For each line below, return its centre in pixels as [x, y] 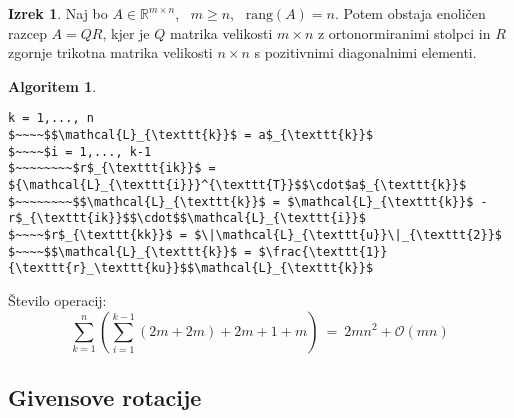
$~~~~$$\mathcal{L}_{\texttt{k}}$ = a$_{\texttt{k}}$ [191, 135]
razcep [27, 32]
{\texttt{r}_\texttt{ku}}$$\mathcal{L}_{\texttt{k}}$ [191, 268]
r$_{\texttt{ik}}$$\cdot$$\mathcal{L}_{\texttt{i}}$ [187, 218]
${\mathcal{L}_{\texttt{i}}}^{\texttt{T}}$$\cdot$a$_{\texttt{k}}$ [237, 185]
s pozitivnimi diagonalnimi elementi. [365, 52]
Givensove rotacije [105, 396]
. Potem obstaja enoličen [410, 13]
